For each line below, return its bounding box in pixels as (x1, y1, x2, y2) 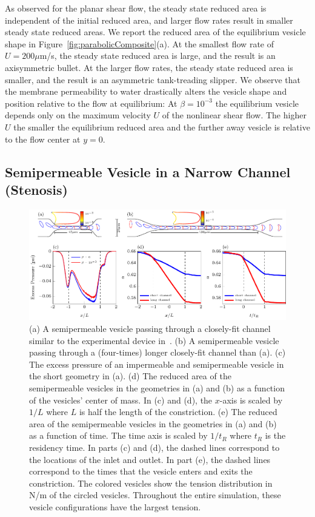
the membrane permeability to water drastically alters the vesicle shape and (5, 85, 287, 98)
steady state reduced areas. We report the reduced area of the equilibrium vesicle (5, 25, 306, 38)
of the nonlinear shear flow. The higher (162, 109, 307, 121)
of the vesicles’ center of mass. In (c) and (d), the (29, 393, 213, 406)
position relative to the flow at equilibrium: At (5, 96, 177, 109)
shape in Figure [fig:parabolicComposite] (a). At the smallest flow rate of (5, 37, 274, 50)
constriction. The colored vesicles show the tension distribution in (29, 476, 273, 489)
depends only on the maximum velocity (5, 109, 151, 121)
